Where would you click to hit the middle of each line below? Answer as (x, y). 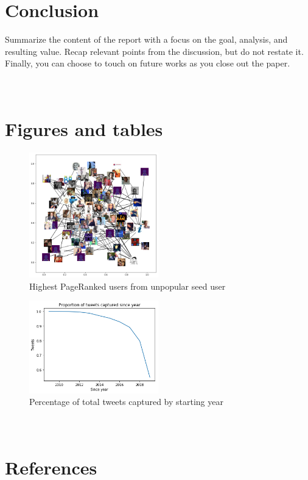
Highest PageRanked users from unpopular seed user (128, 286)
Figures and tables (84, 129)
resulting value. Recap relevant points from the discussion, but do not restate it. (154, 51)
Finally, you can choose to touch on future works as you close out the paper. (148, 63)
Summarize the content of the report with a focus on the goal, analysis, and (146, 39)
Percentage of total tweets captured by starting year (126, 402)
